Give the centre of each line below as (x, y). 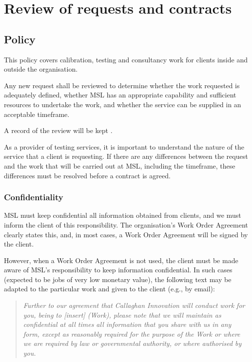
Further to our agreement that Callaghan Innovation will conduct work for (134, 305)
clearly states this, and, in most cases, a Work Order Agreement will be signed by (126, 234)
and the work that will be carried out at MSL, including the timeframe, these (120, 165)
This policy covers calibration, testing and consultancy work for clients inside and (126, 59)
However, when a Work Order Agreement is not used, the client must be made (121, 260)
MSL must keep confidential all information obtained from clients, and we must (123, 215)
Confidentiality (34, 197)
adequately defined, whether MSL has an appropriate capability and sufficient (120, 95)
